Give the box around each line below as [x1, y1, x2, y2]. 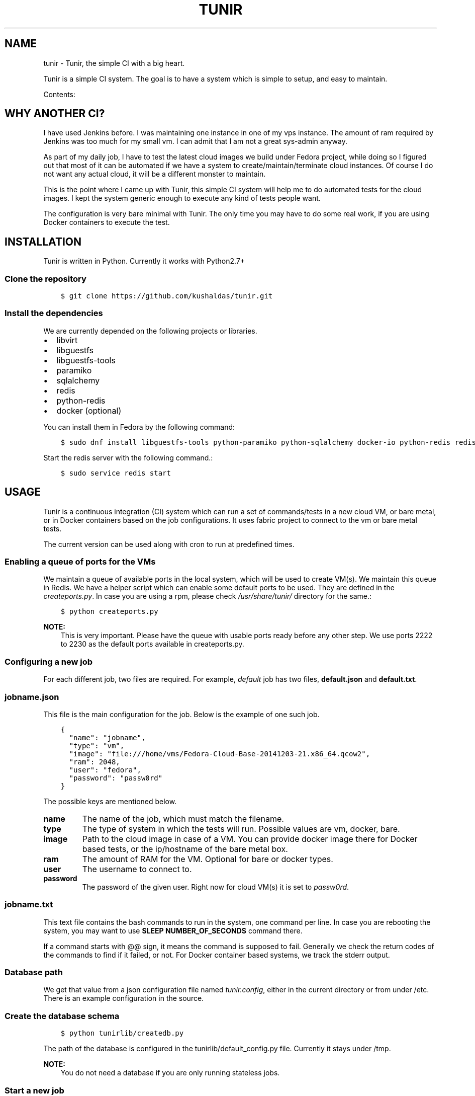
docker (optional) [56, 405, 122, 416]
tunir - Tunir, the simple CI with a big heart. [43, 58, 185, 67]
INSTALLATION [5, 235, 81, 248]
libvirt [56, 335, 78, 345]
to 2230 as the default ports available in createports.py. [60, 640, 244, 649]
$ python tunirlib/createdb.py [60, 1029, 184, 1038]
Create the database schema [5, 1010, 120, 1021]
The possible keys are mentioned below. [43, 797, 177, 806]
